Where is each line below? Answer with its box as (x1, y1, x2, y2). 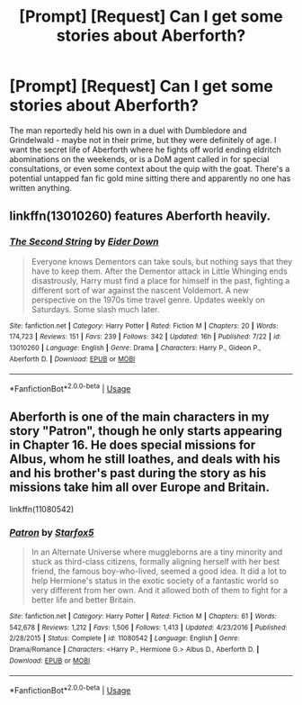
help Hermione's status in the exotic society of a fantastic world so (31, 575, 280, 586)
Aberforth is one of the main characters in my (9, 410, 270, 425)
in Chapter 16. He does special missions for (9, 438, 256, 453)
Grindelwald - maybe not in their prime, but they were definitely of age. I (9, 134, 277, 145)
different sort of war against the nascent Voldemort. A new (31, 285, 249, 295)
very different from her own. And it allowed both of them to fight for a (31, 585, 289, 596)
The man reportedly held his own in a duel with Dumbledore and (9, 124, 247, 136)
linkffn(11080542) (9, 503, 75, 514)
